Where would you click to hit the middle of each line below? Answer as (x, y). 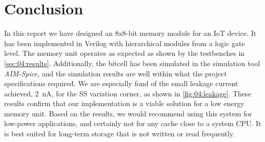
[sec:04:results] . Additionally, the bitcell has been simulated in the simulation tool (132, 63)
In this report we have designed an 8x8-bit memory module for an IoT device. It (130, 33)
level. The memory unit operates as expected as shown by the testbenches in (125, 53)
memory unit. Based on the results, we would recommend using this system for (128, 113)
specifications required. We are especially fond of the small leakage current (121, 83)
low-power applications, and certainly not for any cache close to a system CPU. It (133, 123)
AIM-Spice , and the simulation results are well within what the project (116, 73)
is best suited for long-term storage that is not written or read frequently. (119, 134)
